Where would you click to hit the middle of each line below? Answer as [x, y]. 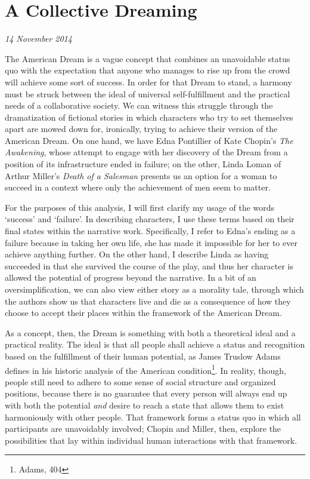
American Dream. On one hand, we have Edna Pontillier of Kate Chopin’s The [149, 140]
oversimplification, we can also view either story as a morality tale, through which [154, 289]
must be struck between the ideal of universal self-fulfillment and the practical [148, 93]
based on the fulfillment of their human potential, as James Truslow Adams [143, 356]
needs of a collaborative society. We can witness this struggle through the [139, 105]
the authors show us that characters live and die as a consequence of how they [148, 301]
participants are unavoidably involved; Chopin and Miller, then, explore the [143, 429]
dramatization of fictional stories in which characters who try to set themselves [149, 117]
